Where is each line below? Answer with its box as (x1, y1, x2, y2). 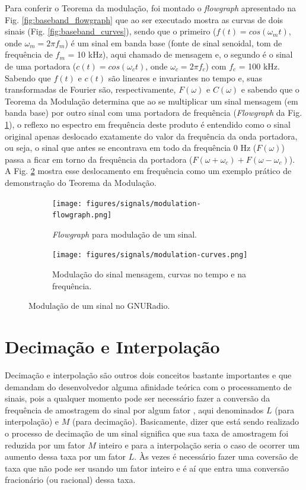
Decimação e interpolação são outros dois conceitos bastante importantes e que (5, 368, 292, 381)
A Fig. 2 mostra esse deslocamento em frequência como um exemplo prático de (5, 165, 292, 177)
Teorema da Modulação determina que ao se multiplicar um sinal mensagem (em (5, 94, 298, 107)
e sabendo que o (241, 83, 299, 96)
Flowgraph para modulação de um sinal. (52, 227, 197, 240)
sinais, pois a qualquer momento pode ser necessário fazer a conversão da (5, 392, 270, 404)
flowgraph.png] (52, 211, 112, 220)
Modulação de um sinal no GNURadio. (28, 299, 170, 312)
